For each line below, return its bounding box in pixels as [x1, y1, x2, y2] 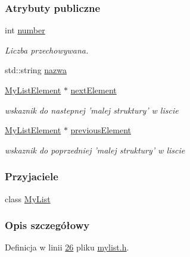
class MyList [5, 192, 51, 205]
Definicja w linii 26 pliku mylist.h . [5, 241, 129, 253]
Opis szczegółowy [5, 218, 90, 233]
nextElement [70, 84, 117, 96]
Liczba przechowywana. [5, 43, 89, 56]
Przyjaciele [5, 169, 58, 184]
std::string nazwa [5, 64, 67, 76]
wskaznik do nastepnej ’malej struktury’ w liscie [5, 104, 179, 116]
